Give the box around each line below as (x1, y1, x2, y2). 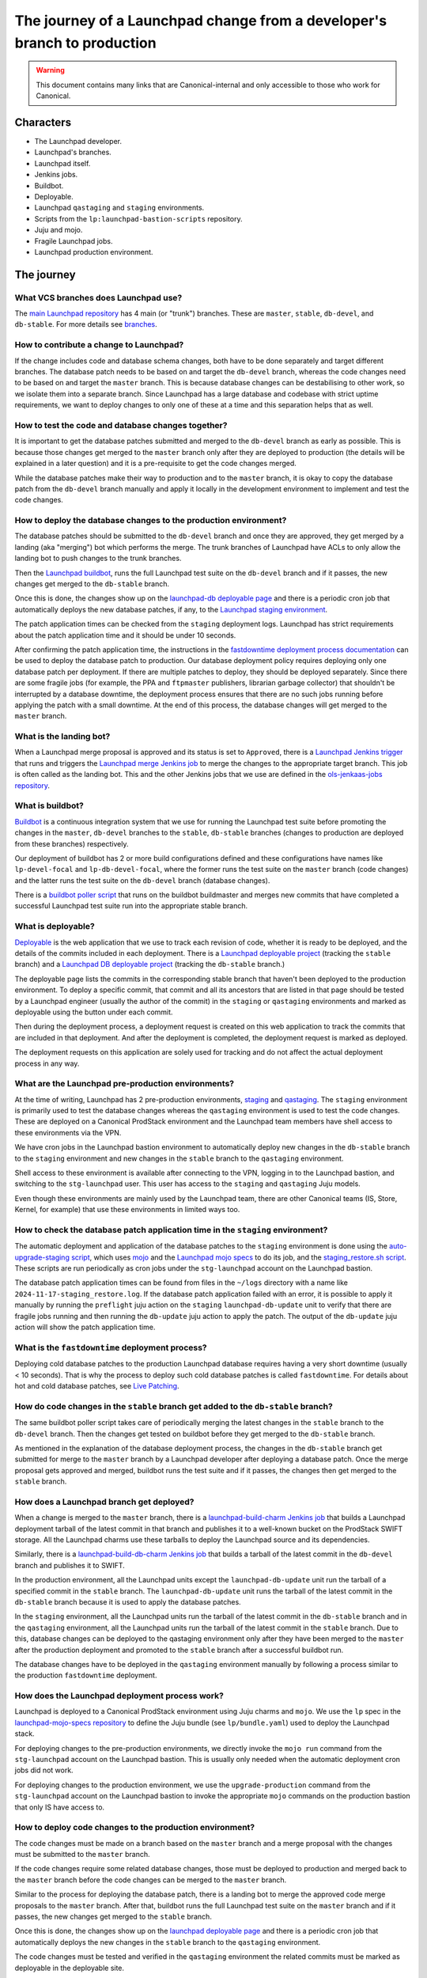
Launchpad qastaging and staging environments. (34, 203, 205, 213)
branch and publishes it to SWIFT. (14, 1560, 126, 1570)
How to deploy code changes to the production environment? (14, 1822, 255, 1833)
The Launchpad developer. (34, 137, 123, 146)
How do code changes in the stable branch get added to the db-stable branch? (14, 1400, 334, 1412)
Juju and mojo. (34, 225, 83, 235)
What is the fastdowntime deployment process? (14, 1342, 207, 1353)
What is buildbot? (14, 800, 85, 811)
